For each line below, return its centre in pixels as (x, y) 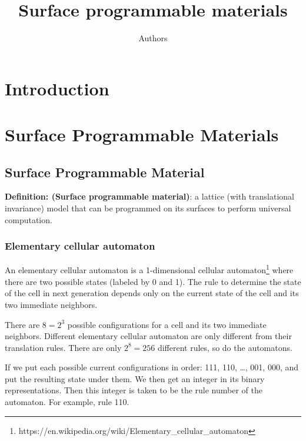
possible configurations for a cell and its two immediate (167, 324)
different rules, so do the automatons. (225, 347)
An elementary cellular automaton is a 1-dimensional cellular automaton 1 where (149, 269)
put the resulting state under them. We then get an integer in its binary (135, 378)
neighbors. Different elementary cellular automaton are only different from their (148, 336)
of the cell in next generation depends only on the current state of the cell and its (152, 293)
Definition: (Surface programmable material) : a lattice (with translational (149, 196)
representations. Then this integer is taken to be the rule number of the (134, 390)
